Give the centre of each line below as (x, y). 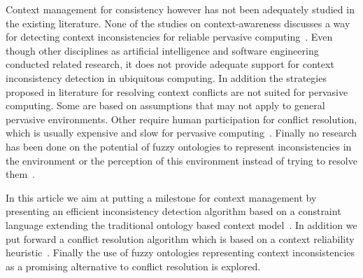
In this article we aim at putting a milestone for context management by (161, 197)
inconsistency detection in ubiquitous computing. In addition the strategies (166, 77)
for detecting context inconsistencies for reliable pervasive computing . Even (169, 37)
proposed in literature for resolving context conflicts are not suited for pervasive (177, 91)
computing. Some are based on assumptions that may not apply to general (165, 105)
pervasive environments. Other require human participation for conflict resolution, (181, 119)
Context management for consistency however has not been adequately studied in (180, 9)
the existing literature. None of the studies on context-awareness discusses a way (178, 23)
